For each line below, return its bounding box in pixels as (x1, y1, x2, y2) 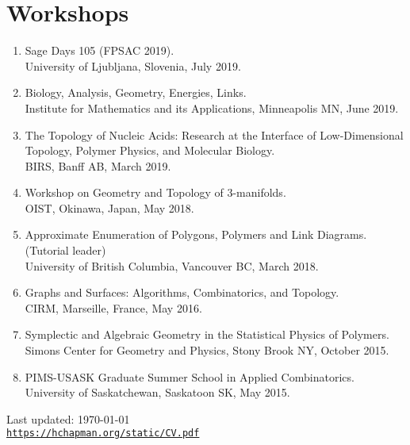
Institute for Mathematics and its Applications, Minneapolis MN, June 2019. (25, 99, 399, 116)
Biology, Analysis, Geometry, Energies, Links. (25, 84, 247, 101)
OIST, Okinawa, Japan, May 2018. (25, 199, 194, 216)
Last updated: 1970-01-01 (6, 410, 130, 427)
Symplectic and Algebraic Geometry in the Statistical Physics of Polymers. (25, 326, 389, 343)
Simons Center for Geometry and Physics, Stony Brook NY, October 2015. (25, 342, 389, 359)
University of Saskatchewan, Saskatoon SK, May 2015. (25, 384, 290, 401)
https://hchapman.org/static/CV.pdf (6, 428, 200, 439)
